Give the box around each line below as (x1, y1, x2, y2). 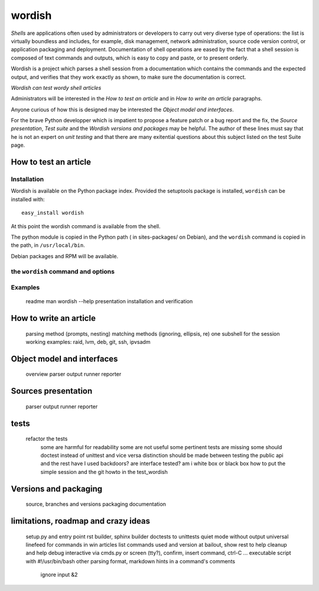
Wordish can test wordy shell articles (11, 84, 102, 91)
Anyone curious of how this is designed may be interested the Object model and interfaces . (11, 106, 235, 113)
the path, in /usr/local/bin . (11, 242, 86, 249)
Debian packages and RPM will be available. (11, 252, 119, 259)
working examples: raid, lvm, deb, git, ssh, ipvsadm (25, 339, 151, 346)
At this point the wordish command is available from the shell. (11, 222, 161, 230)
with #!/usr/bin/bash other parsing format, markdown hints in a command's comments (25, 557, 236, 564)
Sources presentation (11, 386, 93, 396)
